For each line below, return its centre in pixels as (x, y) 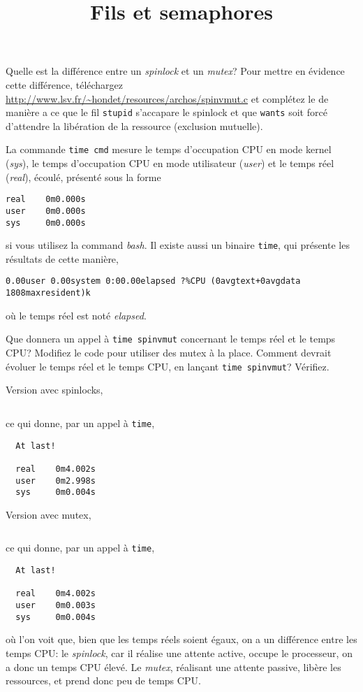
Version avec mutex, (49, 514)
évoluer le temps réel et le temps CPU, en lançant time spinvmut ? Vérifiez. (168, 366)
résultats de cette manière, (62, 258)
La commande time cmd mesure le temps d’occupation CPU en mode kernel (169, 149)
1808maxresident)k (48, 293)
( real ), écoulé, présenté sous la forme (83, 176)
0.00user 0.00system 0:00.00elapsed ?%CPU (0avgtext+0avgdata (153, 281)
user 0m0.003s (55, 606)
